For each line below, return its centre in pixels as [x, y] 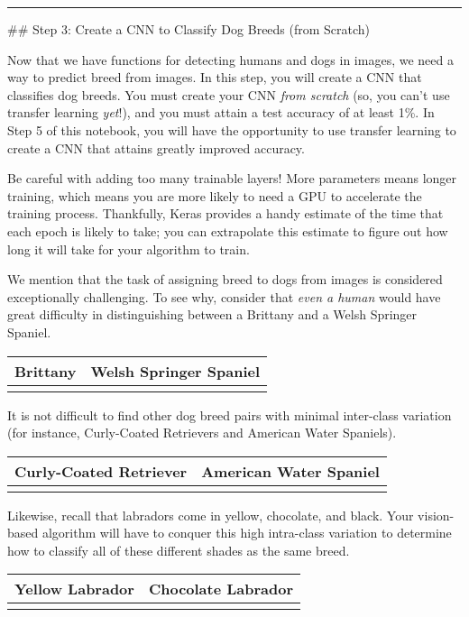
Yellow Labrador [74, 589]
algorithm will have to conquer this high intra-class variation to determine [247, 533]
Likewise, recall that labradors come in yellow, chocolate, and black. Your [211, 515]
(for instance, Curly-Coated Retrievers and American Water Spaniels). [202, 433]
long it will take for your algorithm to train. [129, 249]
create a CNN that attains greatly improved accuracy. [156, 147]
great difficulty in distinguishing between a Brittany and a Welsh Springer [212, 314]
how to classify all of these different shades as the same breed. [179, 550]
